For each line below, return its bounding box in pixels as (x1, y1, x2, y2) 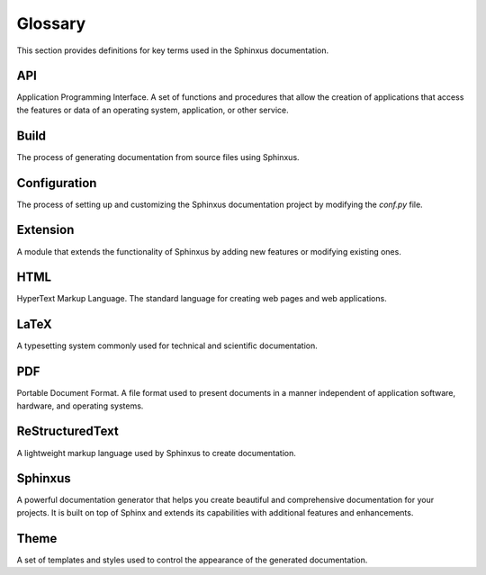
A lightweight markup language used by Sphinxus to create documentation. (16, 447, 297, 458)
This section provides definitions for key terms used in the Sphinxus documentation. (16, 45, 329, 56)
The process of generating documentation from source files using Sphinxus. (16, 151, 301, 162)
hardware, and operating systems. (16, 400, 144, 411)
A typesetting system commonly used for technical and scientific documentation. (16, 340, 319, 351)
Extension (16, 222, 75, 238)
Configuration (16, 175, 97, 191)
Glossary (16, 13, 86, 33)
